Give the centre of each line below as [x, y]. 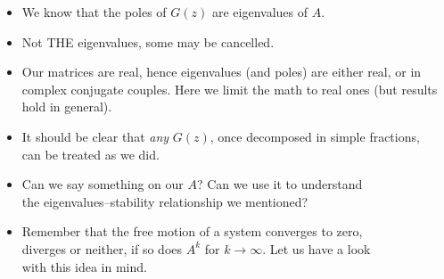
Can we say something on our [103, 184]
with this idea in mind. [84, 266]
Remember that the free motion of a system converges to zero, [192, 231]
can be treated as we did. [90, 154]
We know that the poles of [94, 12]
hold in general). [67, 107]
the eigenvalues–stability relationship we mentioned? [165, 201]
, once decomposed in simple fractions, [315, 136]
